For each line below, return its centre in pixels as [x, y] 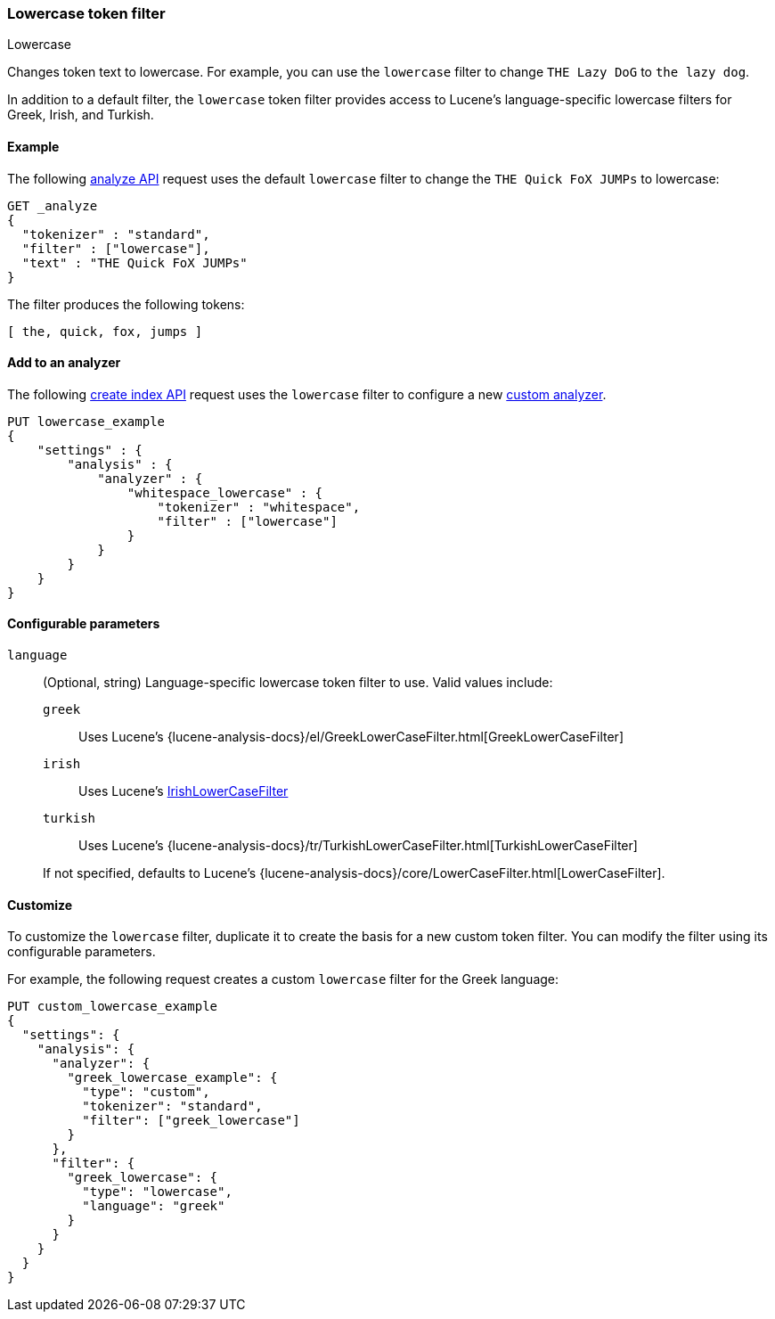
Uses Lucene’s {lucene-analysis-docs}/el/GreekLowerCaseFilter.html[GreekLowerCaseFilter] [351, 737]
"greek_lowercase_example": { [172, 1078]
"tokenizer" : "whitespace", [259, 507]
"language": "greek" [154, 1206]
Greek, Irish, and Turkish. [81, 115]
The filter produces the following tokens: [126, 304]
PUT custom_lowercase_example [113, 1007]
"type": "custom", [146, 1092]
